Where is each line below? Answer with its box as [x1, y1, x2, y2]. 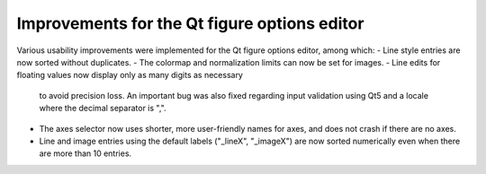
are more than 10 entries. [39, 148, 132, 159]
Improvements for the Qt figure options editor [16, 13, 364, 33]
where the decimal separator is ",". [39, 103, 166, 114]
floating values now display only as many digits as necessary [16, 70, 243, 81]
